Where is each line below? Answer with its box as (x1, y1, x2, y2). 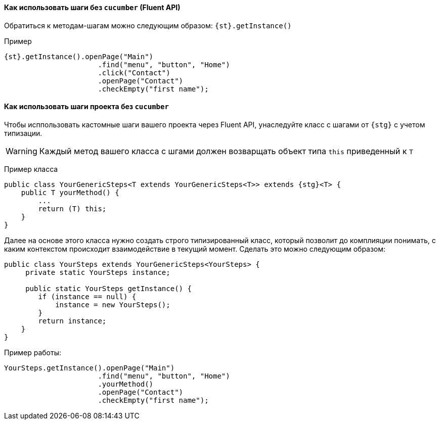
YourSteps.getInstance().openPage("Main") (4, 363, 175, 372)
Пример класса (4, 164, 58, 173)
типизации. (4, 128, 42, 137)
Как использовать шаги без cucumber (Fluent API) (4, 3, 181, 12)
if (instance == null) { (38, 292, 137, 301)
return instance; (38, 316, 107, 325)
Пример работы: (4, 348, 61, 357)
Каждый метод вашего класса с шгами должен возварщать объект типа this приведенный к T (39, 146, 413, 156)
